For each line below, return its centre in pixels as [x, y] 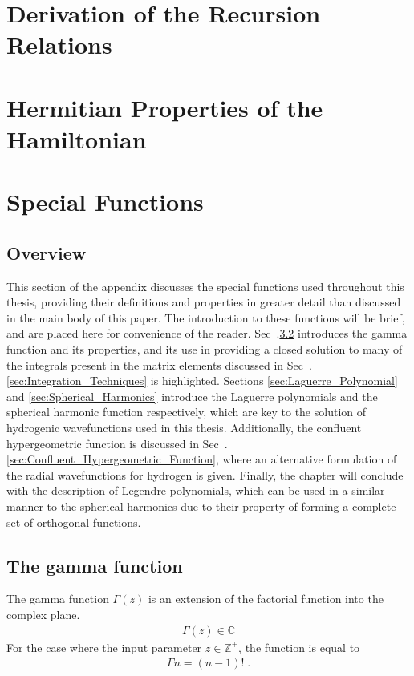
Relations [59, 45]
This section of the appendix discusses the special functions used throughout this [205, 286]
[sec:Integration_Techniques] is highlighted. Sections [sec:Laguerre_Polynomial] [202, 381]
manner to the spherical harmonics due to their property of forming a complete [201, 506]
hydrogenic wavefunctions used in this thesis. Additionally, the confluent [184, 428]
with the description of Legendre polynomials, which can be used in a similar [196, 490]
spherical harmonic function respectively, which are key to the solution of [187, 412]
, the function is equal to [299, 647]
